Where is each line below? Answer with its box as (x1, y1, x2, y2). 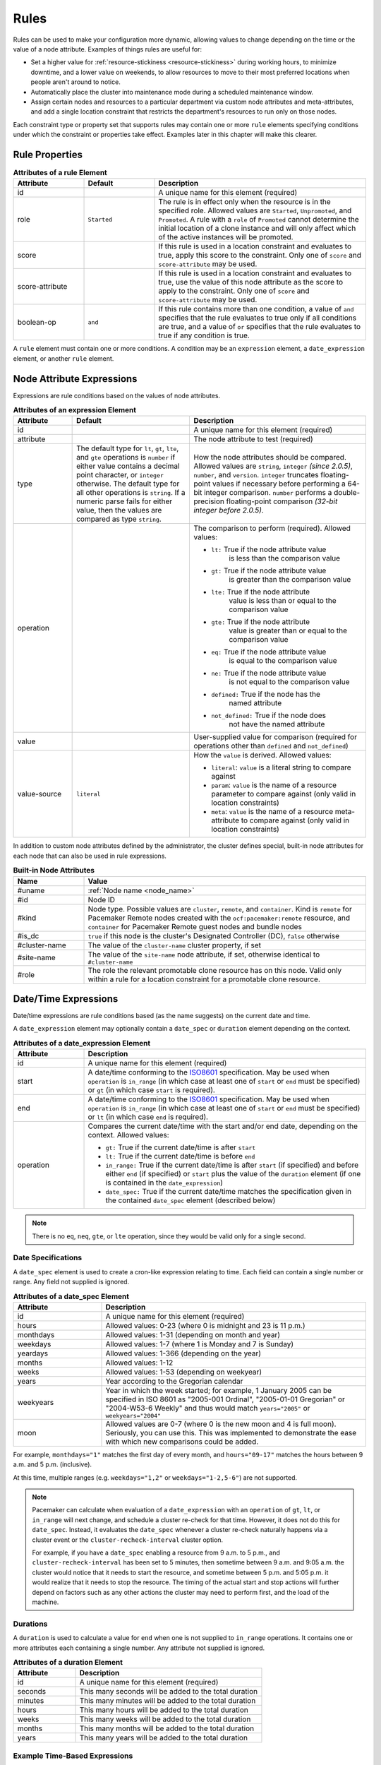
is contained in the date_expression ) (105, 1178, 224, 1187)
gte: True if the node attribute (211, 617, 310, 627)
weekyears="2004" (105, 1412, 162, 1419)
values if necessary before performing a (212, 479, 346, 489)
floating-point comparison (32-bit (226, 496, 338, 506)
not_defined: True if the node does (211, 710, 327, 720)
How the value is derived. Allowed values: (193, 750, 332, 760)
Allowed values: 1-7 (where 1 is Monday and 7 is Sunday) (105, 1339, 294, 1348)
